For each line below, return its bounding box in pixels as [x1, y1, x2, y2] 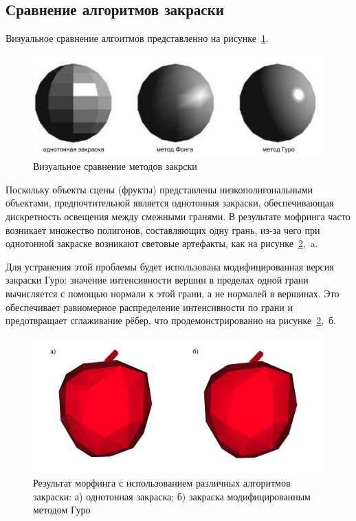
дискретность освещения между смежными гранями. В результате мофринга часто [5, 209, 351, 223]
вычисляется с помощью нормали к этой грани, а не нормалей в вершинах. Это [5, 286, 340, 300]
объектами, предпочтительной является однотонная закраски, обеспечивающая [5, 195, 334, 210]
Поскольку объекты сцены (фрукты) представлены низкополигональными [5, 182, 313, 196]
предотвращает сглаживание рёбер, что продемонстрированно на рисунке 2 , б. [5, 313, 337, 328]
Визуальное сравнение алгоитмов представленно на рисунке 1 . [5, 31, 269, 45]
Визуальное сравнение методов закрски [33, 159, 197, 173]
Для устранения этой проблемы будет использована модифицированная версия [5, 259, 334, 273]
